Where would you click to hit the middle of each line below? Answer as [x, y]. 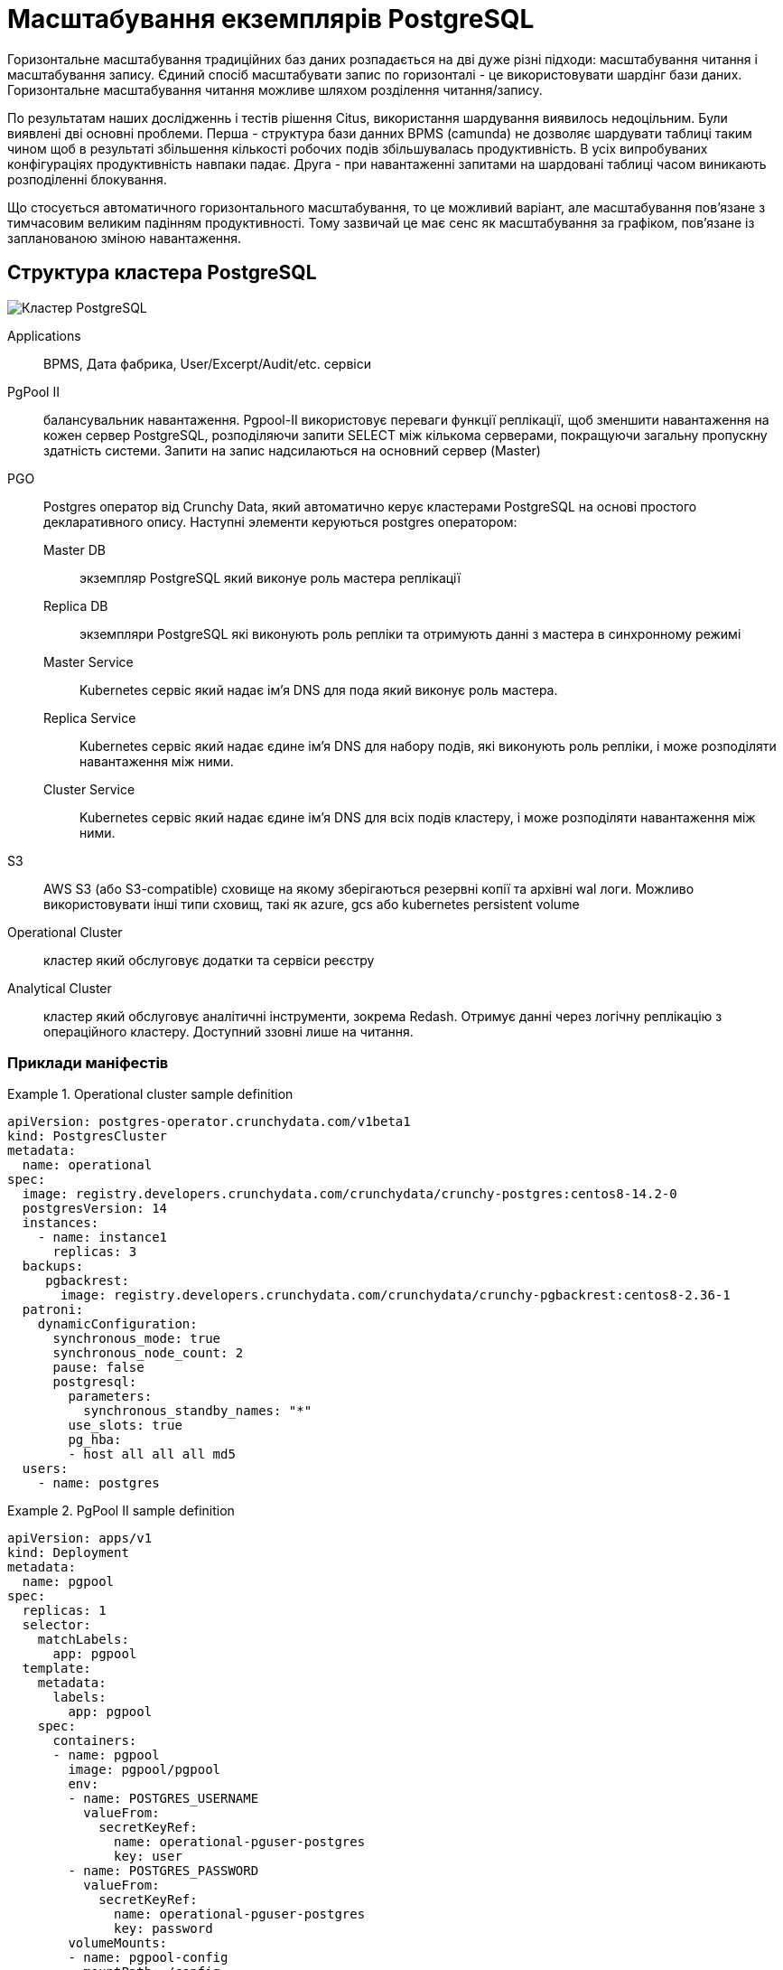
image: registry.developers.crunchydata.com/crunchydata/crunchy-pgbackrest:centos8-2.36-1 [396, 1295]
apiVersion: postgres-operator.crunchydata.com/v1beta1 [209, 1122]
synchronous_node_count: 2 [148, 1353]
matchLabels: [83, 1640]
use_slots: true [125, 1426]
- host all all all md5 [152, 1454]
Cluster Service [89, 789]
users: [45, 1469]
